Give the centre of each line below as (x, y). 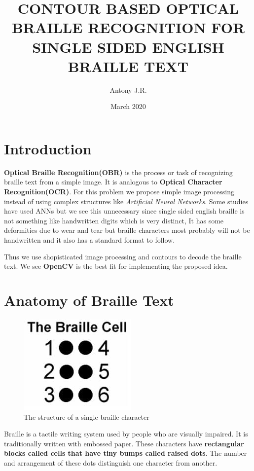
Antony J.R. (128, 90)
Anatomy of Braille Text (89, 300)
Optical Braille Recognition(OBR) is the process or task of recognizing (118, 172)
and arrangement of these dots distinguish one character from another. (111, 462)
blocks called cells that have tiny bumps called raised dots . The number (126, 453)
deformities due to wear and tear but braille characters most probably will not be (127, 230)
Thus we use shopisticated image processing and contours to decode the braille (123, 256)
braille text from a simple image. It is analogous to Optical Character (113, 182)
